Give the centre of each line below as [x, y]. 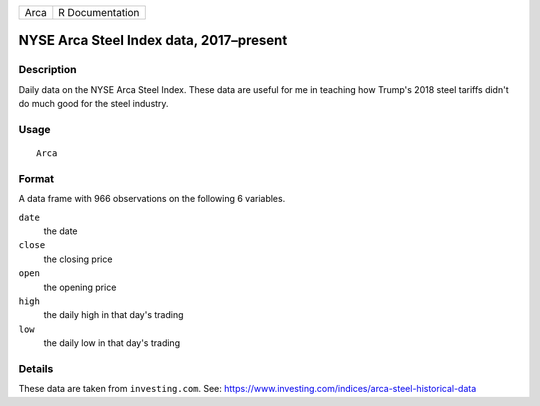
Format [36, 178]
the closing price [78, 259]
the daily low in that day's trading [111, 343]
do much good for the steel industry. [93, 104]
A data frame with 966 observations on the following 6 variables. [152, 199]
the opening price [80, 287]
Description [47, 70]
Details [36, 368]
